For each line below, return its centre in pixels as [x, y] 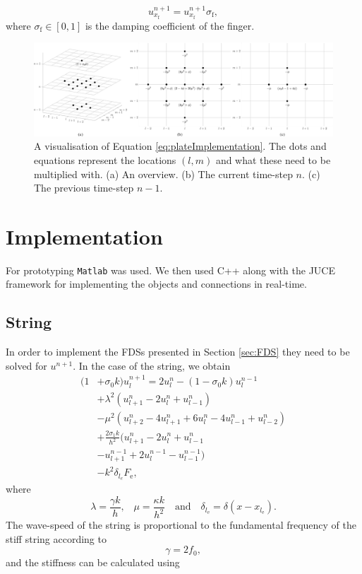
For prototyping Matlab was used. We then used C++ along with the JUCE [170, 270]
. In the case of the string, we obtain [152, 365]
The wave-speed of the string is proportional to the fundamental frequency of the [181, 525]
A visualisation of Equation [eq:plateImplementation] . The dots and [180, 146]
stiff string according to [56, 538]
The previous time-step [84, 188]
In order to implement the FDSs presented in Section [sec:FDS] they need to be [178, 352]
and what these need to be [273, 159]
